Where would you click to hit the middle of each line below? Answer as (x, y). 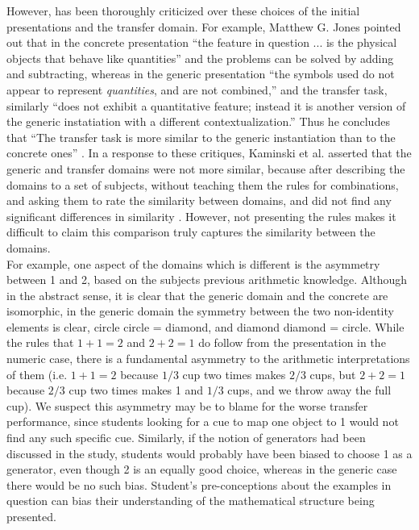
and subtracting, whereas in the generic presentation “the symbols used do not (201, 74)
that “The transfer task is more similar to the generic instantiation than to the (201, 137)
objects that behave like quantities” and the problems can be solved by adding (200, 58)
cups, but (333, 374)
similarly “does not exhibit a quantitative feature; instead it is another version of (206, 105)
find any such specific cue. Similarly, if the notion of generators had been (186, 438)
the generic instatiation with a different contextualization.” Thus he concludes (198, 121)
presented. (31, 516)
